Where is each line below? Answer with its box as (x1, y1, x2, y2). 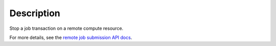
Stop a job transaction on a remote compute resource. (9, 25, 124, 31)
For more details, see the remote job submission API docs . (9, 34, 132, 40)
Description (9, 8, 61, 19)
